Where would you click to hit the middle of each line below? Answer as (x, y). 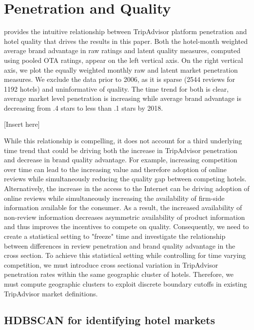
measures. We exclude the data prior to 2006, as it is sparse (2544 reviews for (119, 79)
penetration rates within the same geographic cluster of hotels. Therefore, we (119, 274)
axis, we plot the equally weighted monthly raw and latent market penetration (121, 69)
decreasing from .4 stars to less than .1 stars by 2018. (84, 107)
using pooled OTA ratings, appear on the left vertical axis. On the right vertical (124, 60)
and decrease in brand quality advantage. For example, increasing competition (121, 160)
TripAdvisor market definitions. (51, 293)
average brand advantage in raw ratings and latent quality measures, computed (122, 50)
